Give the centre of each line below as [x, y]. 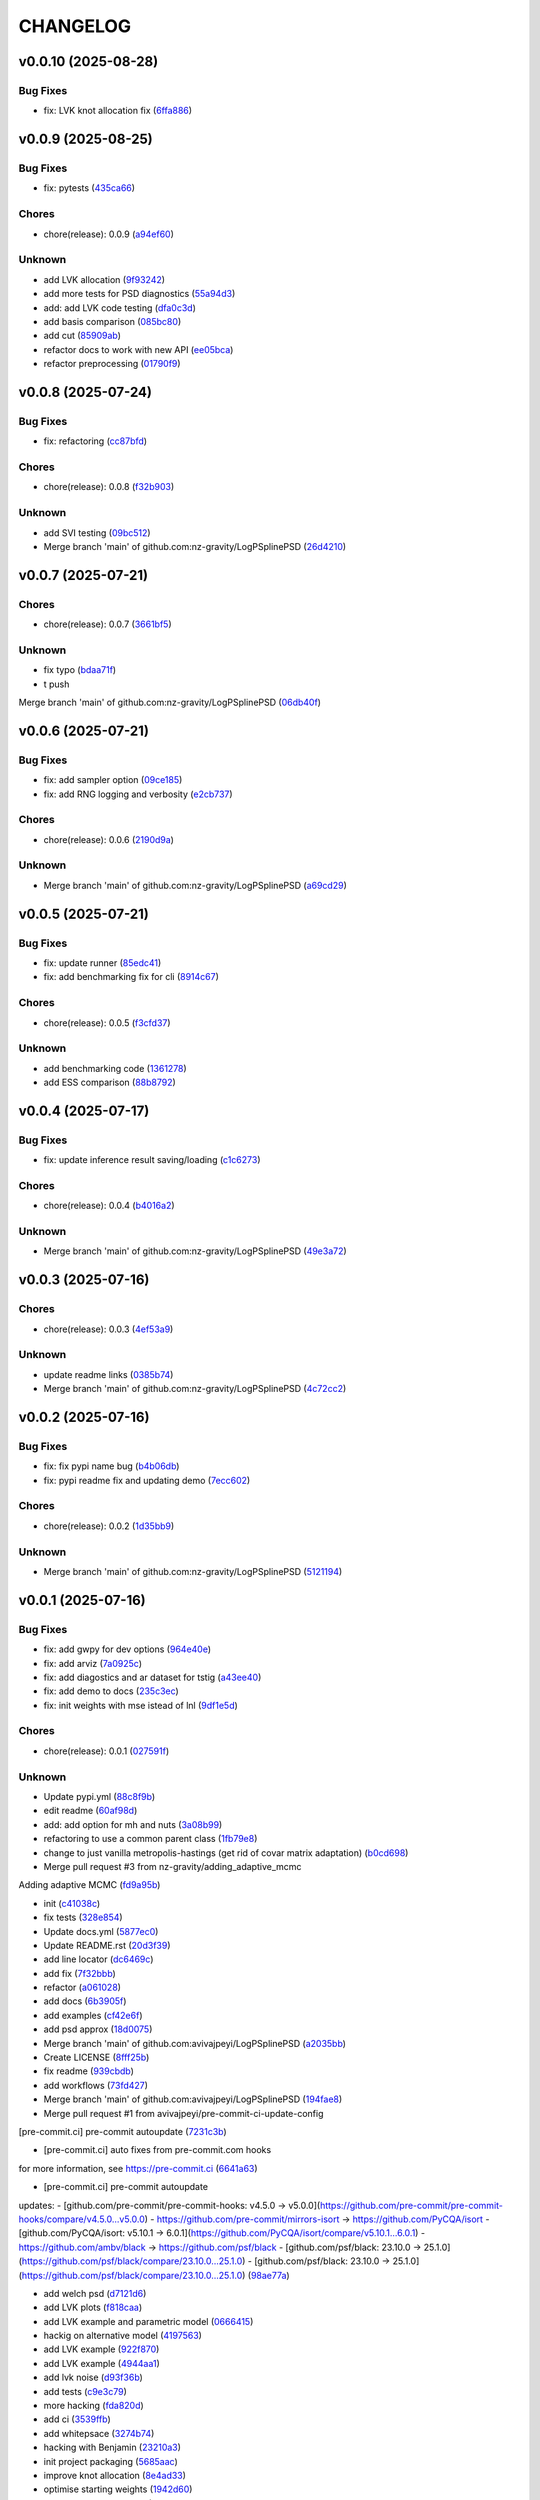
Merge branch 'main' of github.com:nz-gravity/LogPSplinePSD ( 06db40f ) [170, 702]
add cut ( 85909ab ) [82, 336]
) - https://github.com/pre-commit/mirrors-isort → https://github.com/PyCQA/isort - [317, 2219]
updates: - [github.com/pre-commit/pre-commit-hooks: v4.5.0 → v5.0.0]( [169, 2205]
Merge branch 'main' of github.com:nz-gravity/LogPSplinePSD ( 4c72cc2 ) [195, 1389]
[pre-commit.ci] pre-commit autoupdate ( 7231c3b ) [122, 2131]
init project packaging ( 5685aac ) [111, 2461]
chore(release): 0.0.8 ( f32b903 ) [109, 487]
